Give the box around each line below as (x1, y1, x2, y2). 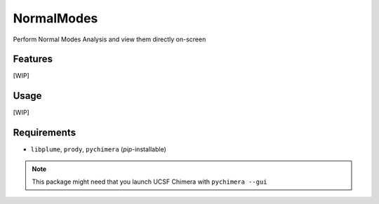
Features (13, 53, 53, 65)
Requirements (13, 127, 77, 139)
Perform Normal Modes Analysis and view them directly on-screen (13, 35, 206, 43)
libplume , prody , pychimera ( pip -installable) (30, 145, 166, 154)
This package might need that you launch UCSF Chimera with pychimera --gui (32, 177, 267, 186)
